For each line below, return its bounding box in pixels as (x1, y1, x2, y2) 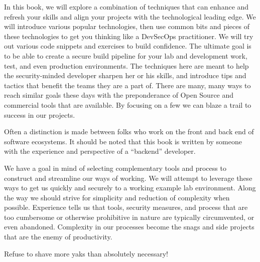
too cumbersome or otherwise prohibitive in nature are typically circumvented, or (4, 211, 254, 222)
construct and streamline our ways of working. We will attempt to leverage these (4, 172, 252, 183)
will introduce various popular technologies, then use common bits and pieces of (4, 21, 249, 32)
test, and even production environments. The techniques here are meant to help (4, 60, 249, 71)
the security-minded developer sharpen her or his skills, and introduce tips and (4, 70, 246, 81)
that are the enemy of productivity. (4, 231, 112, 242)
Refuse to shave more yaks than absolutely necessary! (4, 248, 168, 258)
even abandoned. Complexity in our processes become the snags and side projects (4, 221, 254, 232)
